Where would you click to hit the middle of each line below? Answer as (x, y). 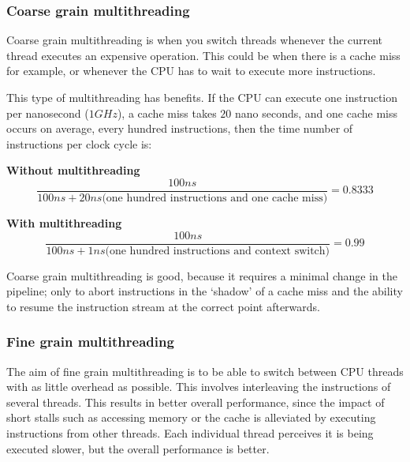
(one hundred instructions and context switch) (218, 251)
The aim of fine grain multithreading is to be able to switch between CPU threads (205, 371)
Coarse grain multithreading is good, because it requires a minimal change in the (202, 275)
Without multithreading (73, 170)
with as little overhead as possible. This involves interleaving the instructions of (199, 387)
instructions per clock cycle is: (79, 143)
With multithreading (64, 223)
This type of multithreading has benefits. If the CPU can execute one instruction (202, 97)
